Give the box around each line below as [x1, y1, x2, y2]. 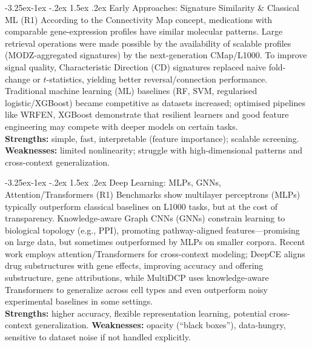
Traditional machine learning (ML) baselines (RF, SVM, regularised [5, 84, 257, 97]
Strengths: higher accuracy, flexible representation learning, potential [5, 306, 267, 319]
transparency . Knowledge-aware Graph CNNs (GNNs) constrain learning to [5, 212, 285, 224]
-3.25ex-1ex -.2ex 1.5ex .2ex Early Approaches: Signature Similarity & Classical [5, 1, 299, 13]
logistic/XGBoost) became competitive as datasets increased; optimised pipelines [5, 96, 305, 109]
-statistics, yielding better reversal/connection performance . [46, 72, 268, 85]
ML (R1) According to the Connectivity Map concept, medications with [5, 13, 273, 25]
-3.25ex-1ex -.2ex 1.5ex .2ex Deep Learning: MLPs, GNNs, [5, 176, 221, 189]
